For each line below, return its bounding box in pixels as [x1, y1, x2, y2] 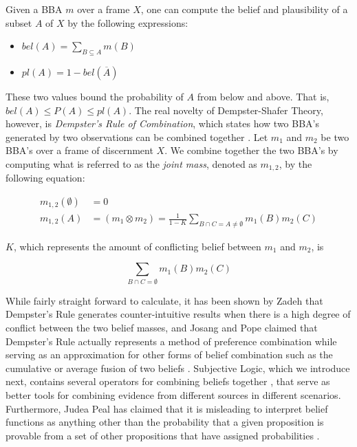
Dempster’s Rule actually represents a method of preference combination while [6, 334, 337, 348]
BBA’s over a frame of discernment [6, 143, 153, 157]
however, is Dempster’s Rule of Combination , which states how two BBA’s [6, 116, 319, 131]
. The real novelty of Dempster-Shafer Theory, [129, 102, 323, 117]
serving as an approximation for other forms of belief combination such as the [6, 347, 333, 362]
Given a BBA [6, 2, 63, 16]
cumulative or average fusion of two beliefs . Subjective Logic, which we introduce [6, 360, 350, 375]
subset [6, 15, 32, 30]
